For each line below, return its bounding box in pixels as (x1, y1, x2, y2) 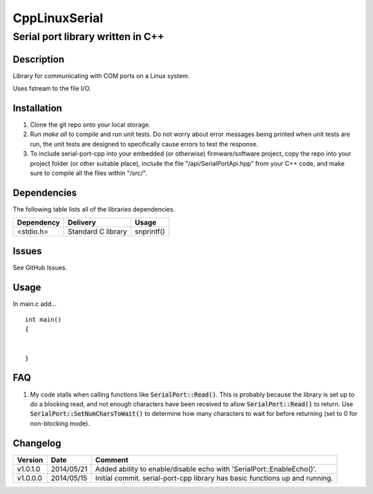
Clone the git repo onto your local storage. (30, 121, 151, 129)
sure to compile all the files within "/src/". (30, 169, 148, 177)
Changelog (12, 437, 61, 449)
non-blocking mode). (30, 419, 90, 428)
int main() (25, 316, 62, 324)
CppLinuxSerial (12, 10, 104, 26)
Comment (95, 455, 129, 464)
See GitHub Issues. (12, 263, 68, 272)
